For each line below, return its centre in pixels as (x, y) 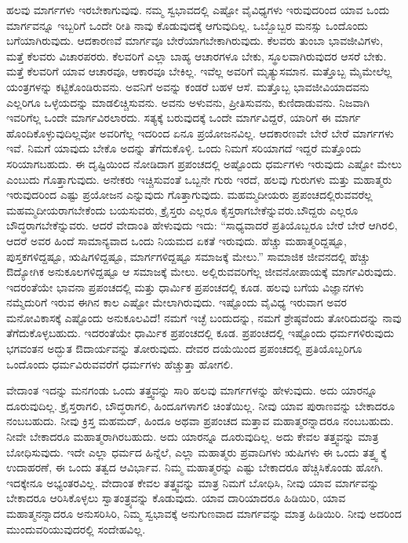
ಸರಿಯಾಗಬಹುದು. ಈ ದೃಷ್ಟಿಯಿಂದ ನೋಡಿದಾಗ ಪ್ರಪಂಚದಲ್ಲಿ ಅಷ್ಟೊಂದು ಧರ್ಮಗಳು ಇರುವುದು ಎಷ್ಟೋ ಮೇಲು (204, 163)
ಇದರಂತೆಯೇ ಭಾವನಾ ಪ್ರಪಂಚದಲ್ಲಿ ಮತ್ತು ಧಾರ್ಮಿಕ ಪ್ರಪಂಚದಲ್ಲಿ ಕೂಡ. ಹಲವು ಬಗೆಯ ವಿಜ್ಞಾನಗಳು (185, 286)
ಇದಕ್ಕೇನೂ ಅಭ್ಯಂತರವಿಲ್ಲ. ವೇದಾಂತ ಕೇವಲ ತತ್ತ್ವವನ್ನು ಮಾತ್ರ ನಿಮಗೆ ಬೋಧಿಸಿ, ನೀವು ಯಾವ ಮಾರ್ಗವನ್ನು (193, 482)
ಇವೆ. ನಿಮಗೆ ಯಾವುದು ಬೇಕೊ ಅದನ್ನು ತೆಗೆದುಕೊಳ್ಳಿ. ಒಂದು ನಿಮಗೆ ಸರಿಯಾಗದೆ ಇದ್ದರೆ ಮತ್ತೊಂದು (184, 148)
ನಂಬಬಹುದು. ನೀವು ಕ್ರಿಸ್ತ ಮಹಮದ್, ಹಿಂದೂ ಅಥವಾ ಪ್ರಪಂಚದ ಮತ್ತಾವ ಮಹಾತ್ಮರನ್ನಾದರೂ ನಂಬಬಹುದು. (200, 421)
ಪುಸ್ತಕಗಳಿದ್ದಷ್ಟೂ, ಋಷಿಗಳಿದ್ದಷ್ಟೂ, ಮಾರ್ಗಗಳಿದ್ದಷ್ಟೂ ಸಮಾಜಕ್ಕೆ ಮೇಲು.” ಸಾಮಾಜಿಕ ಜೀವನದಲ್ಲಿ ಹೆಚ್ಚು (188, 256)
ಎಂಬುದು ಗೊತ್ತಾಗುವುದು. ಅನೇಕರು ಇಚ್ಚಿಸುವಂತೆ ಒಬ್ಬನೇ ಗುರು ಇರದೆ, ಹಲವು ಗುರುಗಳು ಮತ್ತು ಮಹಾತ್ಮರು (199, 179)
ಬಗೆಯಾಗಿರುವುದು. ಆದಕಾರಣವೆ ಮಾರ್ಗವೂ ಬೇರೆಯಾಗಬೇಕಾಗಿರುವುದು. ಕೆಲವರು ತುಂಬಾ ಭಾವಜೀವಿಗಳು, (195, 40)
